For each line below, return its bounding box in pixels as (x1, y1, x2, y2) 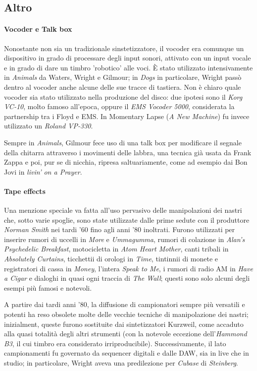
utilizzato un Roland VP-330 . (4, 121, 93, 131)
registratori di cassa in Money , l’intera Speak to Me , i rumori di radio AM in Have (4, 263, 253, 273)
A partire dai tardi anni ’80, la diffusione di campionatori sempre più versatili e (4, 299, 245, 309)
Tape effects (4, 185, 46, 196)
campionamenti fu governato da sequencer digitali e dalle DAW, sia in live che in (4, 348, 249, 358)
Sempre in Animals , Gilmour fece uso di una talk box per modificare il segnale (4, 137, 242, 147)
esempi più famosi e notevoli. (4, 282, 92, 293)
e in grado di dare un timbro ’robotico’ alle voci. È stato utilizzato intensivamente (4, 62, 253, 72)
